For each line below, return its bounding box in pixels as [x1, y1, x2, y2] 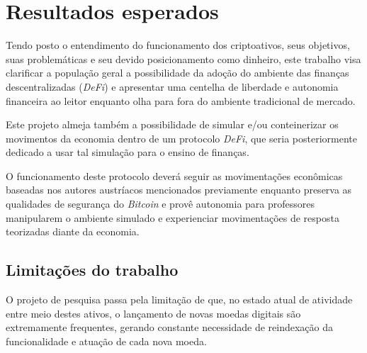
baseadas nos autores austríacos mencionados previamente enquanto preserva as [6, 182, 352, 197]
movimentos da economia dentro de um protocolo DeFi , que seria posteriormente [6, 130, 357, 145]
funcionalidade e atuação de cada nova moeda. [6, 333, 207, 348]
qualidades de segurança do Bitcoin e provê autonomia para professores [6, 196, 315, 211]
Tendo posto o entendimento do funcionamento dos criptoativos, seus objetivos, [6, 38, 350, 52]
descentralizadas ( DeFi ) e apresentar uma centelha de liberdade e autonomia [6, 79, 339, 94]
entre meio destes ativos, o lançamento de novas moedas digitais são [6, 306, 301, 320]
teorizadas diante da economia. [6, 224, 140, 239]
